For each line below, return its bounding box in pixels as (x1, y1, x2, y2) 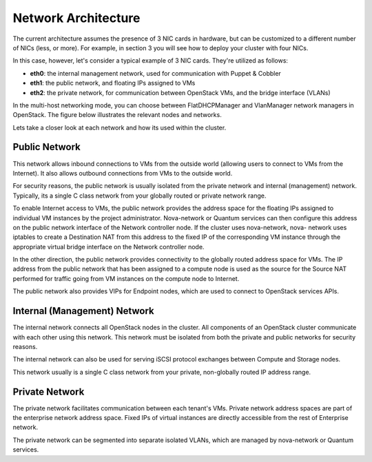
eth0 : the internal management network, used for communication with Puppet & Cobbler (30, 69, 282, 77)
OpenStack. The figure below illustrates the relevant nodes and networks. (12, 111, 222, 119)
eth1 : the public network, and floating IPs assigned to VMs (30, 79, 196, 87)
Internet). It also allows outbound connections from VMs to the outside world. (12, 169, 233, 177)
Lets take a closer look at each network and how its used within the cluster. (12, 123, 227, 132)
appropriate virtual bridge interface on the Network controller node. (12, 242, 205, 251)
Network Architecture (12, 10, 141, 25)
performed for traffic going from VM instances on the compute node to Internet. (12, 274, 240, 282)
